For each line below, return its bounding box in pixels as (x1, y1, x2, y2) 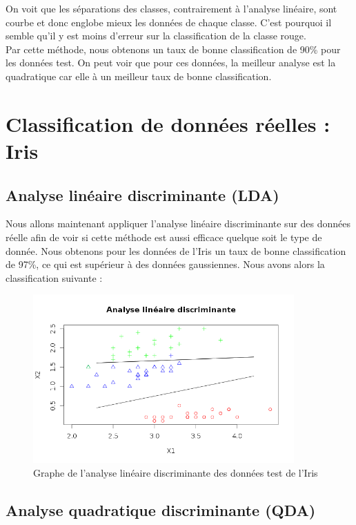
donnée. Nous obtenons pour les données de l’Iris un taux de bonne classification (6, 243, 346, 258)
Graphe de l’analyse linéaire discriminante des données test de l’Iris (33, 465, 318, 479)
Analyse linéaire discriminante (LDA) (6, 184, 279, 205)
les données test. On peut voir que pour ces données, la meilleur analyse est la (6, 55, 336, 70)
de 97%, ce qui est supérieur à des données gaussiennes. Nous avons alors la (6, 257, 325, 271)
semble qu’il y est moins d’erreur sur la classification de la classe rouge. (6, 28, 306, 43)
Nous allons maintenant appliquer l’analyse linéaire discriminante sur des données (6, 216, 351, 231)
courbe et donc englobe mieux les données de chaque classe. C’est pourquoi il (6, 15, 332, 29)
